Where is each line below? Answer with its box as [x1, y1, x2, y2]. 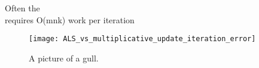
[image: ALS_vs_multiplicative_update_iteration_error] [29, 35, 256, 44]
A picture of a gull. [29, 51, 99, 64]
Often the [5, 2, 40, 14]
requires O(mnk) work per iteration [5, 13, 135, 26]
